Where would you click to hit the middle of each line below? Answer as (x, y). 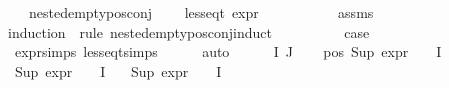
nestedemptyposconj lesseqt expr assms (201, 12)
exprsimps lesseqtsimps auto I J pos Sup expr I (228, 51)
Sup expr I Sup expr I (118, 70)
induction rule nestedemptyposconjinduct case (189, 31)
